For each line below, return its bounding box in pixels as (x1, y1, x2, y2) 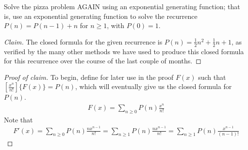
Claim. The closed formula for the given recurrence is (4, 36, 163, 46)
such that (198, 72, 226, 82)
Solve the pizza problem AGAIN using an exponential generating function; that (4, 1, 240, 11)
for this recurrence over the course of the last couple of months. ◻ (4, 56, 201, 66)
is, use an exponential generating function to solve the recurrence (4, 11, 198, 21)
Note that (4, 114, 33, 124)
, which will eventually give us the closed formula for (75, 81, 232, 91)
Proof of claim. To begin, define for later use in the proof (4, 72, 174, 82)
